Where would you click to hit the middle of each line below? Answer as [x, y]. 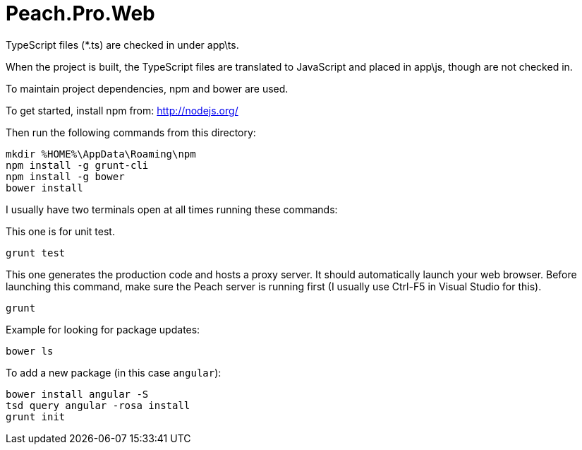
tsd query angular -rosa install [98, 405]
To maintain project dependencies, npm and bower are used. [147, 88]
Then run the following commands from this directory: [131, 132]
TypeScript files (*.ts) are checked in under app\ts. [122, 45]
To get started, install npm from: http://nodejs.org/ [122, 110]
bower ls [30, 351]
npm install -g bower [65, 176]
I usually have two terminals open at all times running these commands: [172, 209]
